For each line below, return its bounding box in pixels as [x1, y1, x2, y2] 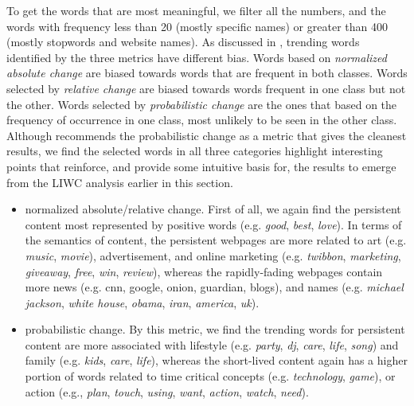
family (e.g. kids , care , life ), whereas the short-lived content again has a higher [25, 352, 408, 369]
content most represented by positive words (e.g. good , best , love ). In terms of [25, 216, 402, 232]
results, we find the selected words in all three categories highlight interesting [6, 142, 383, 159]
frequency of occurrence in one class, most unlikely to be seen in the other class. [6, 111, 397, 128]
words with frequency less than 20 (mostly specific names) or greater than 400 [6, 18, 388, 34]
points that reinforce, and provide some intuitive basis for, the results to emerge [6, 158, 396, 174]
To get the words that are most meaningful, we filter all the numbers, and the [6, 2, 386, 18]
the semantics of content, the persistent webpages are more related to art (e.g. [25, 232, 407, 248]
